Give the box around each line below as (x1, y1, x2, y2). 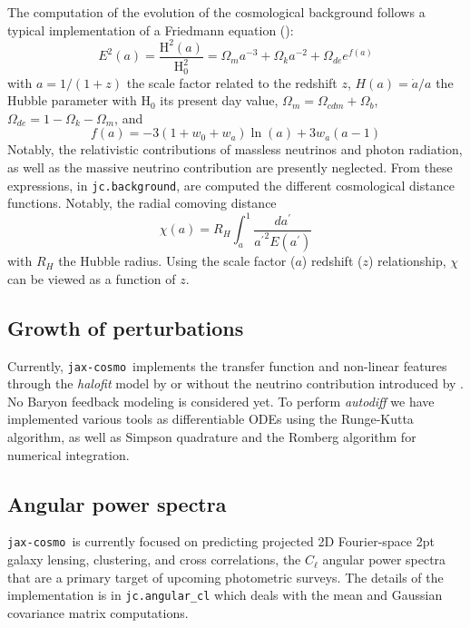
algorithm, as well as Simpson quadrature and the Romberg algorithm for (7, 427, 416, 446)
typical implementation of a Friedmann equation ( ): (7, 20, 294, 39)
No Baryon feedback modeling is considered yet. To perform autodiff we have (7, 391, 435, 410)
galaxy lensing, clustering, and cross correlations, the (7, 550, 301, 569)
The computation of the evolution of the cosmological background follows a (7, 3, 426, 21)
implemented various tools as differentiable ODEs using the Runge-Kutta (7, 409, 414, 428)
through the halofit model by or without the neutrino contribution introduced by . (7, 374, 464, 393)
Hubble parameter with (7, 91, 137, 110)
